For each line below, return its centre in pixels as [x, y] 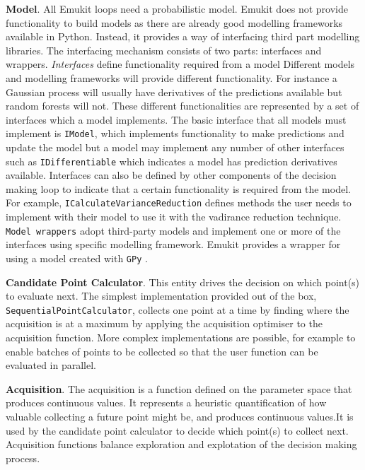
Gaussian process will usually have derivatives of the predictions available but [174, 92]
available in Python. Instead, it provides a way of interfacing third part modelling [183, 36]
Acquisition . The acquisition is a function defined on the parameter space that [179, 388]
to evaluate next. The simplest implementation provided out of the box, [161, 296]
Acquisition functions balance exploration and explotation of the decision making [181, 444]
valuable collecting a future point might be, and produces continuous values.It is [180, 416]
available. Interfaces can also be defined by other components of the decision [171, 175]
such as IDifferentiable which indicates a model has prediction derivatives [172, 161]
